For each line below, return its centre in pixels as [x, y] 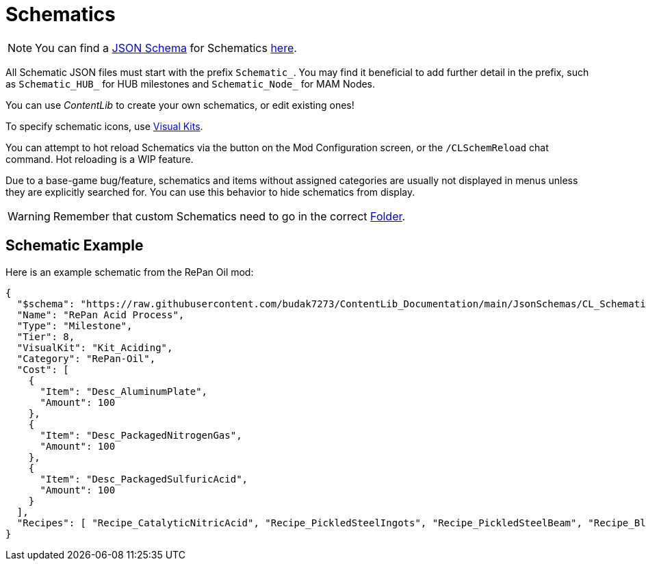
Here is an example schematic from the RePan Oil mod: [130, 272]
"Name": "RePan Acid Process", [101, 314]
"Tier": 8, [46, 336]
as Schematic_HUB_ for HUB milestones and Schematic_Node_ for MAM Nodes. [191, 83]
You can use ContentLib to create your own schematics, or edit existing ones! [180, 105]
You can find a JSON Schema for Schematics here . [166, 48]
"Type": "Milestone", [75, 325]
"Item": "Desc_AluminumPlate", [124, 391]
